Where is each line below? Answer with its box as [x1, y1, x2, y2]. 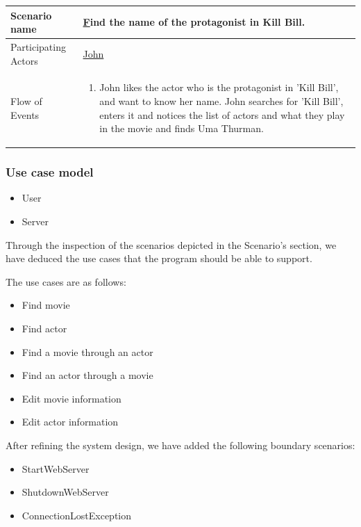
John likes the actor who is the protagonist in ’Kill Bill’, [99, 80, 339, 95]
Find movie [22, 298, 70, 312]
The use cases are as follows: [6, 274, 126, 289]
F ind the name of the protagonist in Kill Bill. [83, 15, 305, 29]
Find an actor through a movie [22, 368, 153, 382]
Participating [10, 39, 66, 54]
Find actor [22, 321, 67, 336]
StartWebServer [22, 461, 90, 476]
